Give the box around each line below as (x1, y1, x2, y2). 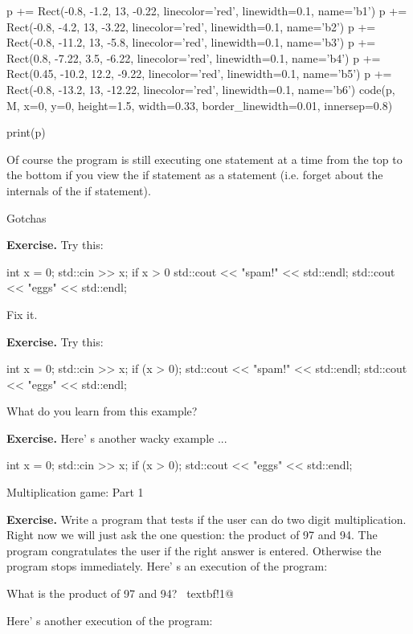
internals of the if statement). (6, 182, 151, 198)
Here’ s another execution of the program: (6, 612, 213, 628)
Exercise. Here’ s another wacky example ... (6, 429, 227, 446)
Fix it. (6, 305, 38, 322)
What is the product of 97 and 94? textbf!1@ (6, 585, 234, 602)
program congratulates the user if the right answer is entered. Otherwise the (6, 542, 382, 558)
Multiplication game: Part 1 (6, 484, 144, 501)
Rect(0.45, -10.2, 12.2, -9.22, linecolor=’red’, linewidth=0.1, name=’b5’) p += (6, 65, 392, 82)
